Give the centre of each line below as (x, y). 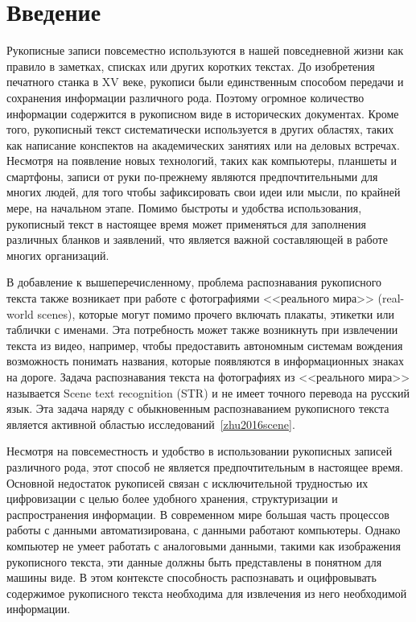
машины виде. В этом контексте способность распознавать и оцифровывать (192, 577)
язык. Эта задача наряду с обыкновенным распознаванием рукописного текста (198, 408)
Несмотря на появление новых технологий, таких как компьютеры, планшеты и (202, 161)
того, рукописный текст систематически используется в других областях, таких (200, 129)
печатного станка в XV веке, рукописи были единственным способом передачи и (205, 82)
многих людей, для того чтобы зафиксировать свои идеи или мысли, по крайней (204, 192)
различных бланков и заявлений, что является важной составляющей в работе (197, 239)
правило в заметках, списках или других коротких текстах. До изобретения (191, 66)
